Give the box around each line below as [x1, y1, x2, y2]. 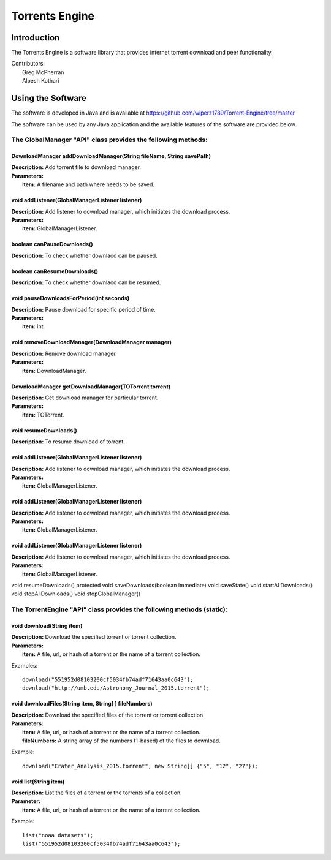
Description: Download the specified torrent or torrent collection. [11, 633, 177, 641]
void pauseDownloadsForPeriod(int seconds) [11, 295, 130, 302]
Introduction [11, 32, 60, 43]
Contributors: [11, 60, 45, 67]
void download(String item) [11, 622, 83, 629]
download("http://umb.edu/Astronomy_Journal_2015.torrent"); [22, 685, 210, 692]
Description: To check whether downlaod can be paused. [11, 252, 158, 259]
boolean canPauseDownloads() [11, 241, 93, 248]
